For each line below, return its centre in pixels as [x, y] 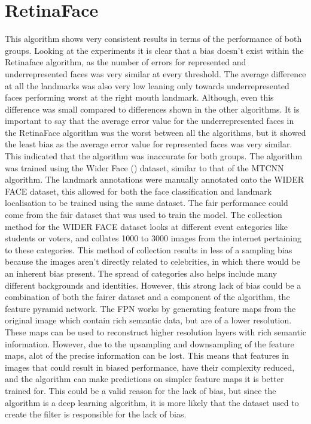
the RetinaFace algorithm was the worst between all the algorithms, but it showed [155, 132]
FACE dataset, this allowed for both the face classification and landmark [138, 191]
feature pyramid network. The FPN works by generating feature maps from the [150, 308]
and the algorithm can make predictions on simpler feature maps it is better [144, 379]
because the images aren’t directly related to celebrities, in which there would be [153, 261]
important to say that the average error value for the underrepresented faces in [150, 121]
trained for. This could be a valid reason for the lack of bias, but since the [141, 390]
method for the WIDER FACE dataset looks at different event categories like [147, 226]
